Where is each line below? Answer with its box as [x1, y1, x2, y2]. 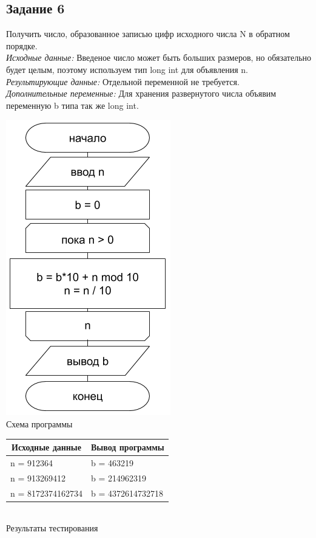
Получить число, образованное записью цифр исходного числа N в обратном [6, 27, 290, 40]
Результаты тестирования [6, 522, 98, 534]
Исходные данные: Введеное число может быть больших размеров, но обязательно [6, 51, 312, 64]
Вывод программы [91, 441, 164, 454]
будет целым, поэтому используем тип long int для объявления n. [6, 63, 248, 75]
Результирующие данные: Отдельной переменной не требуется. [6, 75, 240, 88]
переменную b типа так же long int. [6, 98, 139, 111]
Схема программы [6, 417, 73, 430]
